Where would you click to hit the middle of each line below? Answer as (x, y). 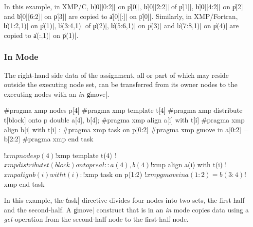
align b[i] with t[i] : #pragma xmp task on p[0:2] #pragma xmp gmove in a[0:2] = (126, 129)
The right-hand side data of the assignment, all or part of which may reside (117, 75)
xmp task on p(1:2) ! (116, 174)
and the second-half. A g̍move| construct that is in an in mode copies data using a (126, 209)
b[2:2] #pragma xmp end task (49, 139)
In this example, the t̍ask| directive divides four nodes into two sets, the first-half (124, 200)
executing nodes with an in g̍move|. (57, 94)
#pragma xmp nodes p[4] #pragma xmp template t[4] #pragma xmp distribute (123, 110)
